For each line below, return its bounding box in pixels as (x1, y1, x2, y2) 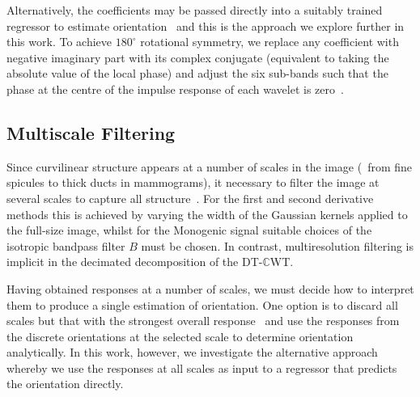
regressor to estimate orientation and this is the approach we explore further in (6, 17, 405, 34)
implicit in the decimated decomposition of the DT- (6, 253, 263, 270)
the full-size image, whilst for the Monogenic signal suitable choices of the (6, 222, 372, 239)
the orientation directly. (6, 375, 124, 392)
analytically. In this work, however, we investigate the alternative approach (6, 344, 378, 361)
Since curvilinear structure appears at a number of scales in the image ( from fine (6, 158, 413, 175)
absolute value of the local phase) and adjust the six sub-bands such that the (6, 65, 388, 82)
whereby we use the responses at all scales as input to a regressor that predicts (6, 359, 397, 376)
